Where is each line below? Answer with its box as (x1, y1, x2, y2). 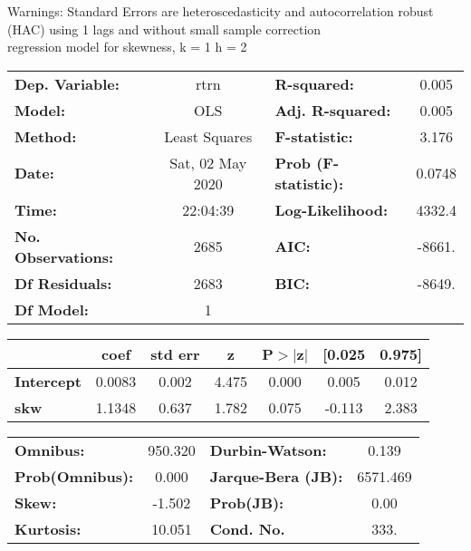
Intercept (14, 370, 82, 391)
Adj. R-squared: (274, 99, 391, 121)
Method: (14, 125, 77, 147)
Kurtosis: (14, 517, 82, 539)
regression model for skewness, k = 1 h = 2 (7, 37, 247, 56)
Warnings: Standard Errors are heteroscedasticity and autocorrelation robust (7, 2, 434, 20)
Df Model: (14, 298, 89, 320)
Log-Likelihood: (274, 198, 389, 220)
